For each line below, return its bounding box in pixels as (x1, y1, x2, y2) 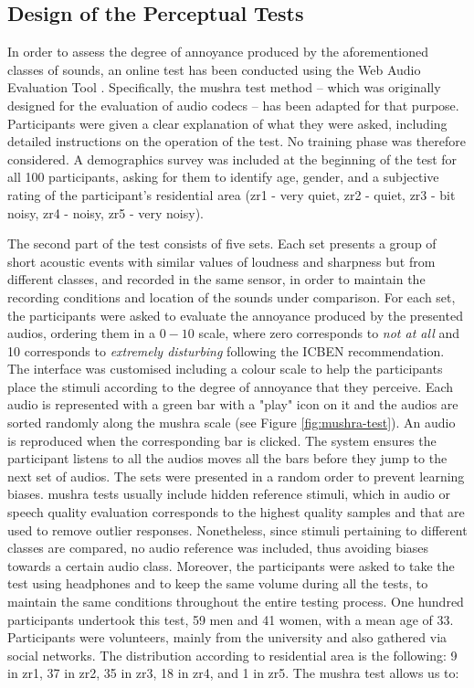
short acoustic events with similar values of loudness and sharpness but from (7, 251, 436, 270)
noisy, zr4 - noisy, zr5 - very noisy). (7, 203, 205, 222)
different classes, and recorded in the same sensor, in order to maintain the (7, 270, 426, 289)
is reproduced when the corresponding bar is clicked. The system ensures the (7, 430, 437, 450)
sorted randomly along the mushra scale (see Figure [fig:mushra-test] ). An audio (7, 413, 456, 432)
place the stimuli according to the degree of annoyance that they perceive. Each (7, 376, 454, 396)
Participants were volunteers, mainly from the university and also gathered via (7, 628, 448, 647)
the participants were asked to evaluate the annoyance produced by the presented (7, 305, 463, 324)
